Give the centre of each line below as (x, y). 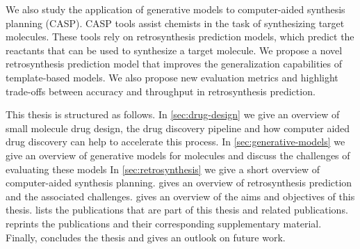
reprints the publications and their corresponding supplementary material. (164, 223)
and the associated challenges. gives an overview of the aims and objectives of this (180, 196)
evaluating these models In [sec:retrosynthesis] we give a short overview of (163, 169)
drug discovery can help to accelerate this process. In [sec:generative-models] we (175, 142)
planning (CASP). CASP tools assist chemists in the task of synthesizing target (175, 23)
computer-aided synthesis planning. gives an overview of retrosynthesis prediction (179, 183)
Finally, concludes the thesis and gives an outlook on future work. (146, 237)
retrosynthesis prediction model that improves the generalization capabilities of (174, 64)
